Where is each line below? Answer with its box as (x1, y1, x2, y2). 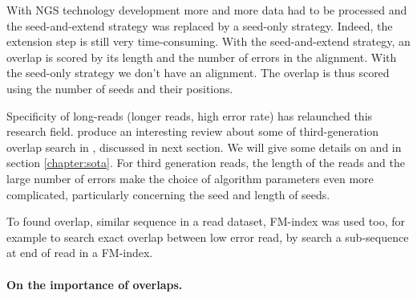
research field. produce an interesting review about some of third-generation (6, 123, 379, 140)
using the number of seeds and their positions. (6, 80, 233, 96)
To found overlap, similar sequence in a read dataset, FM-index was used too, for (6, 213, 405, 230)
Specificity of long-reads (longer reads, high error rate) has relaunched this (6, 107, 373, 124)
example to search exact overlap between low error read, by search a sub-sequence (6, 228, 409, 245)
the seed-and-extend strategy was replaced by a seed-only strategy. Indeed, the (6, 17, 393, 34)
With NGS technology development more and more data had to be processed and (6, 2, 407, 18)
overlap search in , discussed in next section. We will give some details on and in (6, 138, 402, 155)
